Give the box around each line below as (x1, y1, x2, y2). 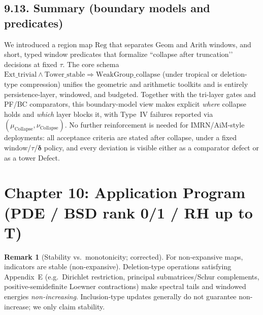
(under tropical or (162, 69, 218, 79)
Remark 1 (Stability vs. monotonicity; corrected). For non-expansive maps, (4, 251, 243, 262)
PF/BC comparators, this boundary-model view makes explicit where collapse (4, 99, 246, 109)
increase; (4, 301, 31, 311)
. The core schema (62, 58, 119, 69)
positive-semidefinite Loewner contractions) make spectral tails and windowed (4, 281, 246, 292)
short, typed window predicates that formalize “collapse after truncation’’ (4, 49, 233, 59)
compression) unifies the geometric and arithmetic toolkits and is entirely (20, 78, 248, 89)
